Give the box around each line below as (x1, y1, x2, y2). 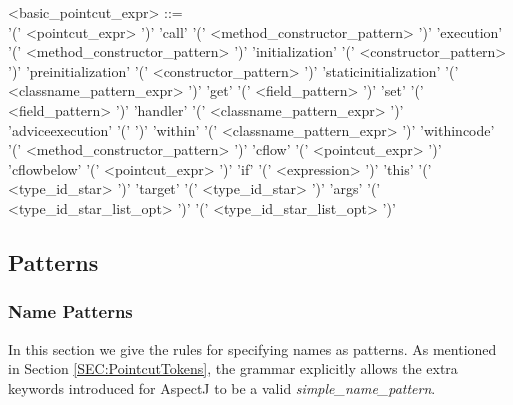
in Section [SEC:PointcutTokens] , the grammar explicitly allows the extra (8, 358, 458, 379)
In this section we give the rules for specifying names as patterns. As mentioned (8, 338, 497, 359)
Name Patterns (8, 299, 133, 324)
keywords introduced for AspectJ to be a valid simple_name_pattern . (8, 377, 436, 398)
